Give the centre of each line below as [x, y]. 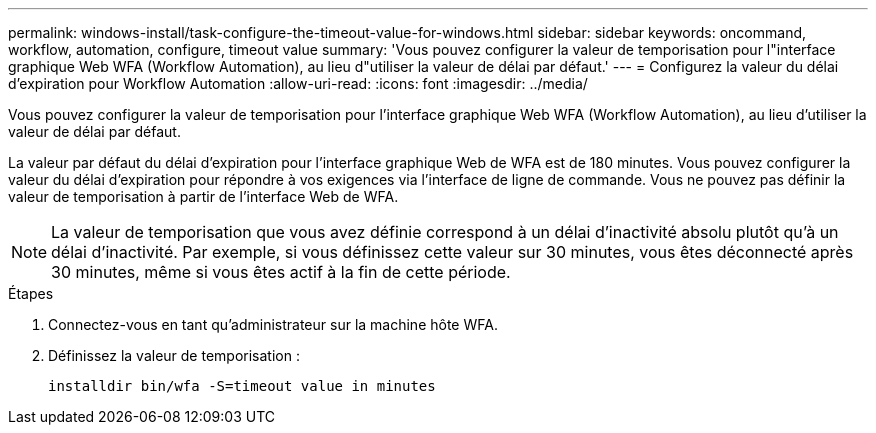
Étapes [31, 293]
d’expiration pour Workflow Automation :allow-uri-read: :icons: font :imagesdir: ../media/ [298, 83]
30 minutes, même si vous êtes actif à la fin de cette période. [281, 272]
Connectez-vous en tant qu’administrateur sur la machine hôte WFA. [273, 324]
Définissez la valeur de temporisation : [174, 355]
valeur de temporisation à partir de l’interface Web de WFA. [203, 196]
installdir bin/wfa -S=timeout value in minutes [242, 386]
